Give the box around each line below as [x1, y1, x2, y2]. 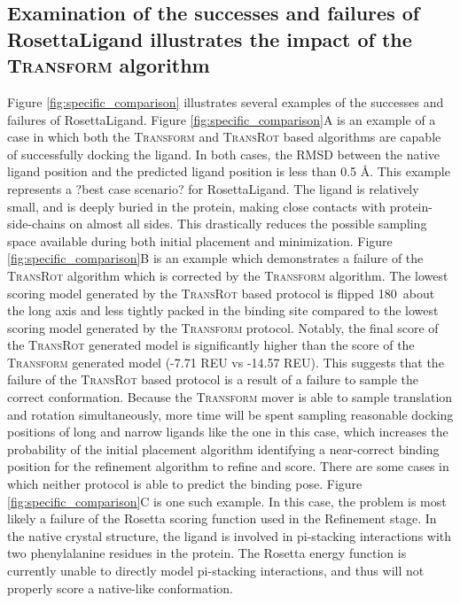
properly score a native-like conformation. [7, 578, 233, 597]
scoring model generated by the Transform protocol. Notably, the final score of [7, 318, 439, 336]
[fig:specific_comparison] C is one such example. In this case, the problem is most [7, 491, 447, 510]
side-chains [7, 214, 66, 233]
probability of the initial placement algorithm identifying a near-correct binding [7, 439, 440, 458]
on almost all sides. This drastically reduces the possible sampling [69, 214, 427, 233]
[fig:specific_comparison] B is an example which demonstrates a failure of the [7, 249, 424, 267]
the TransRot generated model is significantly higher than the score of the [7, 336, 415, 354]
